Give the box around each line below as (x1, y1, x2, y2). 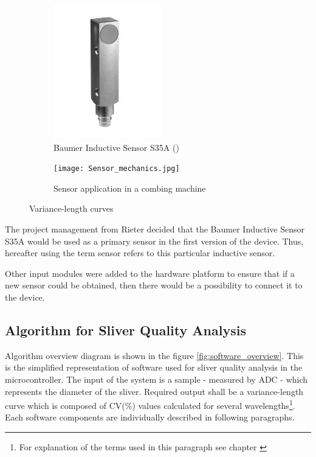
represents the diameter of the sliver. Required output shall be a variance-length (5, 385, 304, 397)
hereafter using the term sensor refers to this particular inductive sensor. (5, 246, 275, 259)
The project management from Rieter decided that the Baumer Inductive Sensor (5, 223, 304, 235)
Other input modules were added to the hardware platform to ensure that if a (5, 267, 295, 279)
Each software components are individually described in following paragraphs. (5, 411, 295, 424)
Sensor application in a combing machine (53, 181, 206, 194)
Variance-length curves (29, 202, 114, 215)
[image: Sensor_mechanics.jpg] (53, 164, 180, 173)
